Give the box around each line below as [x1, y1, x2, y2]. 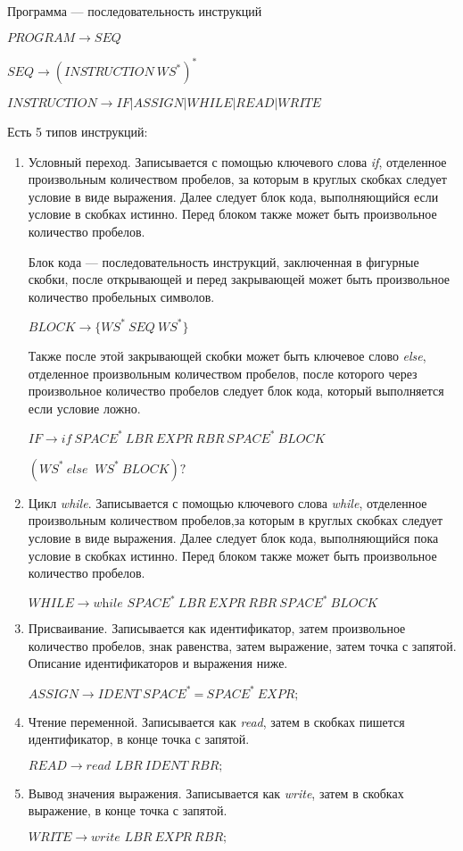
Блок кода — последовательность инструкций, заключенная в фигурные [28, 252, 419, 271]
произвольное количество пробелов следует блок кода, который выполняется [28, 381, 444, 400]
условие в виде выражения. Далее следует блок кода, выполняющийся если [28, 187, 439, 205]
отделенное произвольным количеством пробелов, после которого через [28, 363, 418, 382]
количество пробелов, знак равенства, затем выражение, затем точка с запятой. [28, 636, 457, 655]
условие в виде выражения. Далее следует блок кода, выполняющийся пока [28, 529, 439, 546]
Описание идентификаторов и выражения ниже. [28, 654, 288, 672]
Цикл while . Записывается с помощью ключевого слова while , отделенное [28, 493, 427, 512]
